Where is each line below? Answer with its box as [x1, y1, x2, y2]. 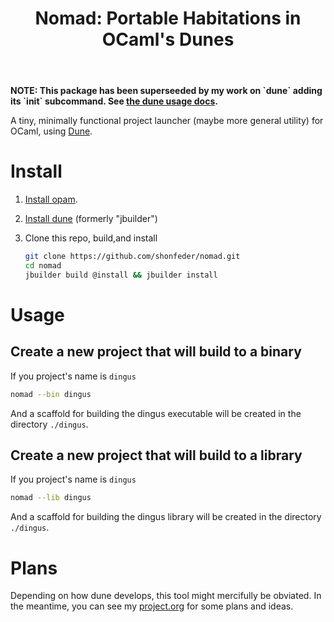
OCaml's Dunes [101, 28, 235, 51]
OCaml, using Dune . [10, 125, 93, 137]
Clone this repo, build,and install [24, 232, 158, 244]
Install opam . [24, 193, 78, 206]
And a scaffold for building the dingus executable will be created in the [10, 407, 302, 419]
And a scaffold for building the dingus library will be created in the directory [10, 511, 322, 523]
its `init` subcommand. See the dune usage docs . [10, 95, 218, 107]
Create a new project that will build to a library [10, 447, 303, 464]
